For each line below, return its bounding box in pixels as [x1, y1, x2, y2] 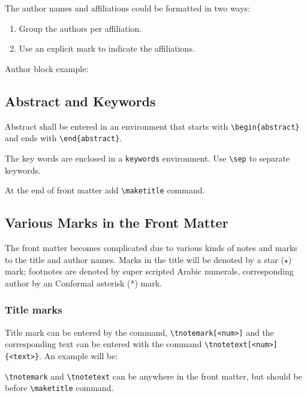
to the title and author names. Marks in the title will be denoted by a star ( [5, 253, 284, 265]
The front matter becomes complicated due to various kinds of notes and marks [5, 241, 297, 253]
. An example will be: [39, 349, 118, 362]
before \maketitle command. [5, 381, 114, 394]
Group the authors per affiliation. [19, 22, 142, 34]
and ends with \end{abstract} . [5, 132, 122, 144]
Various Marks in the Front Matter [5, 213, 228, 232]
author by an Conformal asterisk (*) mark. [5, 276, 162, 289]
